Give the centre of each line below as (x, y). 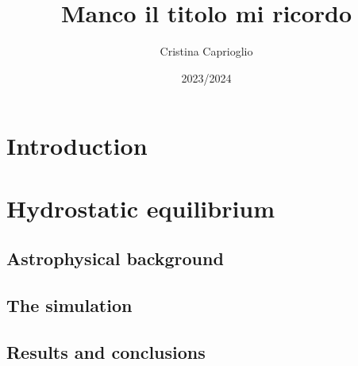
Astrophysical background (115, 258)
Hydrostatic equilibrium (141, 208)
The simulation (69, 305)
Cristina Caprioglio (206, 51)
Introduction (77, 146)
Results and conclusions (106, 351)
